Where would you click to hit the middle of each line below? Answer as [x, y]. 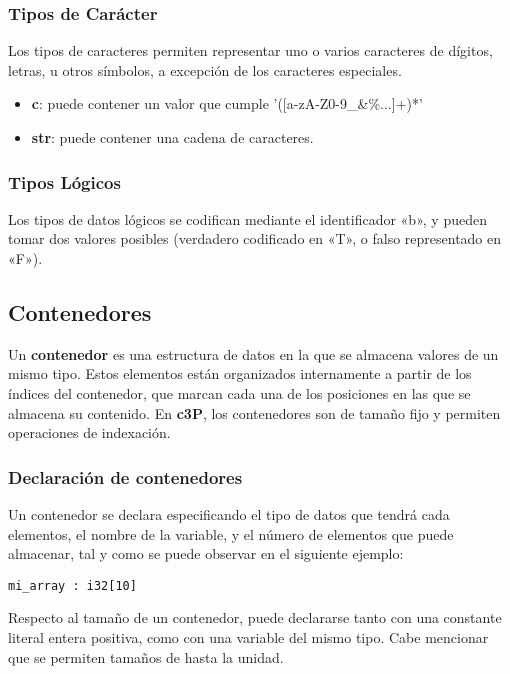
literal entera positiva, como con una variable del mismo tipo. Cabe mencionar [248, 637]
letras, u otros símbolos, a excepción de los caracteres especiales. [205, 69]
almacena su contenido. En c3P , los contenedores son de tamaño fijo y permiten [254, 412]
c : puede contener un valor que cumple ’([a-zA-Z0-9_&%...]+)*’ [227, 103]
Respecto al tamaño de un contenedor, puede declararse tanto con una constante [255, 617]
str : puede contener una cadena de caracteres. [172, 137]
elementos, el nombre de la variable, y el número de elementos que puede [231, 533]
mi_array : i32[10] [72, 585]
